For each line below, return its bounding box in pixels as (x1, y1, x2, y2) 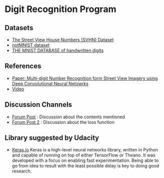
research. (11, 168, 32, 174)
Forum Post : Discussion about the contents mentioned (11, 114, 125, 120)
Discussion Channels (4, 100, 72, 109)
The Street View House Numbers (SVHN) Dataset (11, 37, 114, 43)
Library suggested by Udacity (4, 134, 99, 142)
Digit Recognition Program (4, 4, 116, 15)
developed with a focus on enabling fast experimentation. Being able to (11, 157, 159, 163)
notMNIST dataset (11, 42, 49, 48)
